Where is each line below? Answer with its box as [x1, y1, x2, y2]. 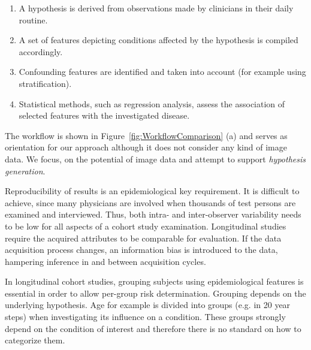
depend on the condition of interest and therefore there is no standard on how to [5, 322, 301, 334]
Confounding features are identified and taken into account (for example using [19, 65, 306, 78]
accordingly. [19, 45, 63, 58]
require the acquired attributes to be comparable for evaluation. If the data [5, 231, 282, 244]
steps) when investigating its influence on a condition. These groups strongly [5, 310, 286, 323]
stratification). [19, 77, 72, 89]
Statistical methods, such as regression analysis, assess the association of [19, 97, 285, 110]
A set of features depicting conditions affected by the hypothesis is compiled [19, 34, 298, 46]
